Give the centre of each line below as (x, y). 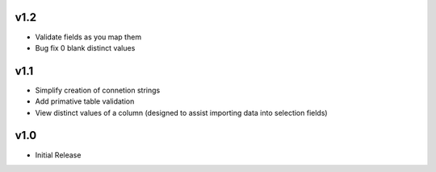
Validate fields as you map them (88, 37)
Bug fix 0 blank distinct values (85, 47)
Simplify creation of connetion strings (98, 90)
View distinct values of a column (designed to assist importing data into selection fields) (181, 113)
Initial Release (58, 155)
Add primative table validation (85, 101)
